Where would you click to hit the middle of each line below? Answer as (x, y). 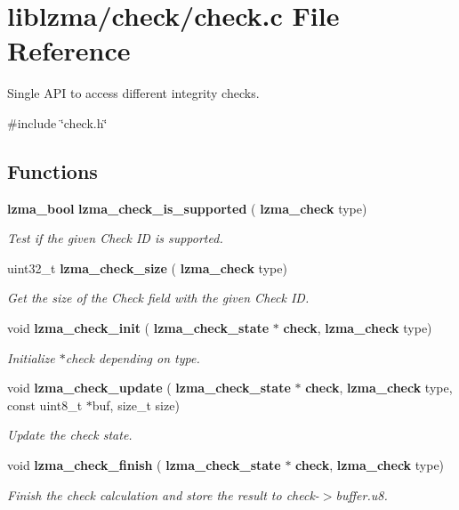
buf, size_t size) (136, 405)
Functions (52, 170)
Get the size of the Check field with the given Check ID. (158, 298)
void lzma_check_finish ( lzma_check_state (144, 465)
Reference (69, 50)
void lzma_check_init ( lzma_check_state (138, 328)
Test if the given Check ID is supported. (115, 238)
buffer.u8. (362, 494)
